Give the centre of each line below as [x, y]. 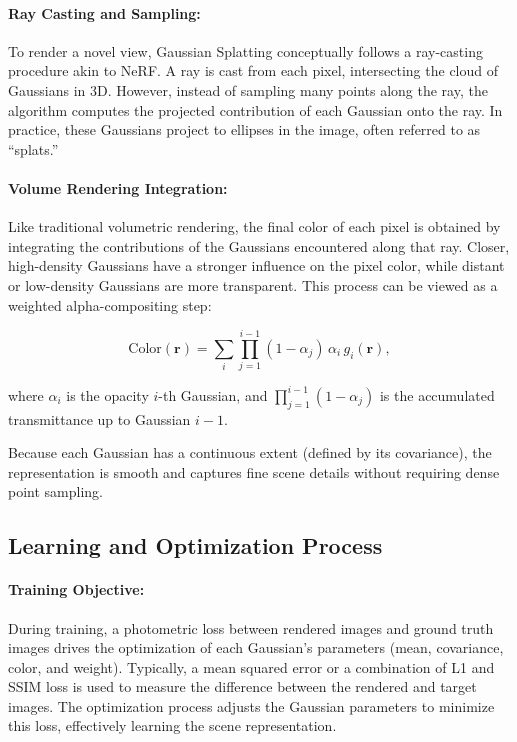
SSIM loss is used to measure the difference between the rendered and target [242, 686]
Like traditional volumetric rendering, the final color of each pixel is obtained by [254, 226]
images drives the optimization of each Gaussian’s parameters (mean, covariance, [256, 647]
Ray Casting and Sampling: [104, 12]
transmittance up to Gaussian [99, 418]
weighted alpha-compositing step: [110, 304]
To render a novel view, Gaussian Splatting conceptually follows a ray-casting [245, 50]
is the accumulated [437, 394]
